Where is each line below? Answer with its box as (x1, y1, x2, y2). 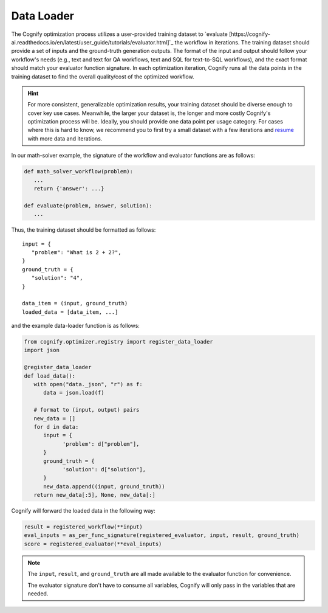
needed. (27, 590, 49, 597)
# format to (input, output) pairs (33, 406, 140, 414)
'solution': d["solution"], (62, 466, 146, 473)
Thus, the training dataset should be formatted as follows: (11, 226, 156, 234)
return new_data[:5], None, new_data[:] (33, 491, 156, 499)
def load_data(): (24, 372, 76, 379)
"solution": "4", (31, 274, 83, 282)
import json (24, 347, 60, 354)
